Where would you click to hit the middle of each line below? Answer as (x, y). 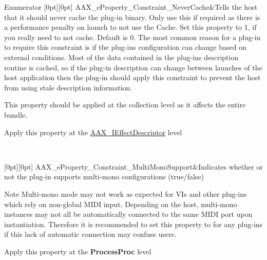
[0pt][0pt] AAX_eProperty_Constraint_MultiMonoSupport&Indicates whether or (133, 166)
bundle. (16, 114)
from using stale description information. (68, 87)
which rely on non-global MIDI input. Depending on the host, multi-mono (121, 204)
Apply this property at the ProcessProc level (78, 251)
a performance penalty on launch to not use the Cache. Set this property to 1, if (130, 27)
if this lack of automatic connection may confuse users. (90, 234)
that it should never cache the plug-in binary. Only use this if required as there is (132, 17)
